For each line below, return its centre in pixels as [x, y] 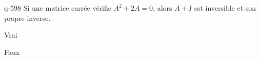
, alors [163, 8]
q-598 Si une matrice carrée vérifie [58, 8]
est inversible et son [225, 8]
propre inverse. [27, 18]
